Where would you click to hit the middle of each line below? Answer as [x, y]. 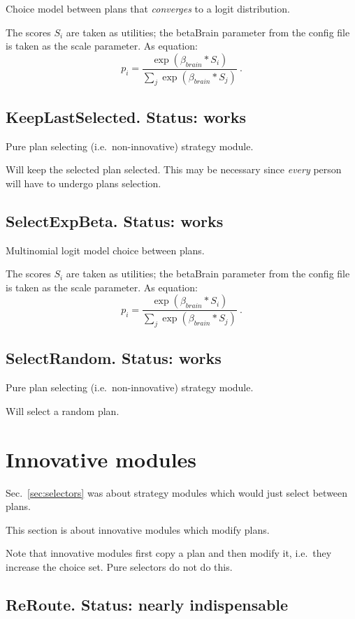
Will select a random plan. [63, 410]
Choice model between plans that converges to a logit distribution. [148, 8]
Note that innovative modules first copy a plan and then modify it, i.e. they [169, 553]
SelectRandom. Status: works [114, 358]
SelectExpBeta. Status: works [115, 220]
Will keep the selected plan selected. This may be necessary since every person [174, 169]
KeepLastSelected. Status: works [126, 116]
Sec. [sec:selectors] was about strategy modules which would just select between [177, 492]
